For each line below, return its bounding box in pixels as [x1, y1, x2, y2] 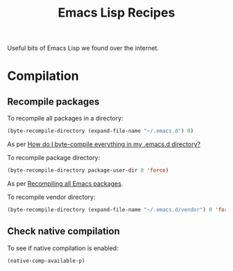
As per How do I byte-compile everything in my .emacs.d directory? [7, 140, 201, 148]
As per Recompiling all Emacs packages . [7, 179, 123, 188]
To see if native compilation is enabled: [7, 244, 119, 252]
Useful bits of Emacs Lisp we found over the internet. [7, 44, 159, 53]
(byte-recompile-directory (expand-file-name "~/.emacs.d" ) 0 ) [7, 128, 194, 134]
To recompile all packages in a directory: [7, 114, 123, 123]
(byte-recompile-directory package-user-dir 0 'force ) [7, 167, 169, 174]
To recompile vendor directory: [7, 193, 96, 201]
